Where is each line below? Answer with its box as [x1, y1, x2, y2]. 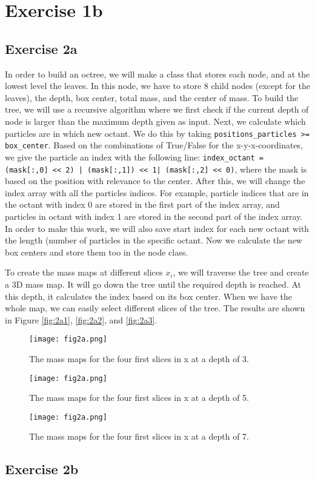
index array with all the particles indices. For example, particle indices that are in [5, 186, 309, 199]
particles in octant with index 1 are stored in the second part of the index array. [5, 210, 303, 222]
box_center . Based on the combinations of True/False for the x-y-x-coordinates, [5, 139, 303, 151]
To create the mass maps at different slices [5, 266, 163, 279]
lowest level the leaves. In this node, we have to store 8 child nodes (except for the [5, 79, 310, 92]
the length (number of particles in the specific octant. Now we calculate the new [5, 234, 302, 246]
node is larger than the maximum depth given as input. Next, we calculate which [5, 114, 306, 127]
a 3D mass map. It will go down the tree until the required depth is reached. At [5, 277, 301, 290]
